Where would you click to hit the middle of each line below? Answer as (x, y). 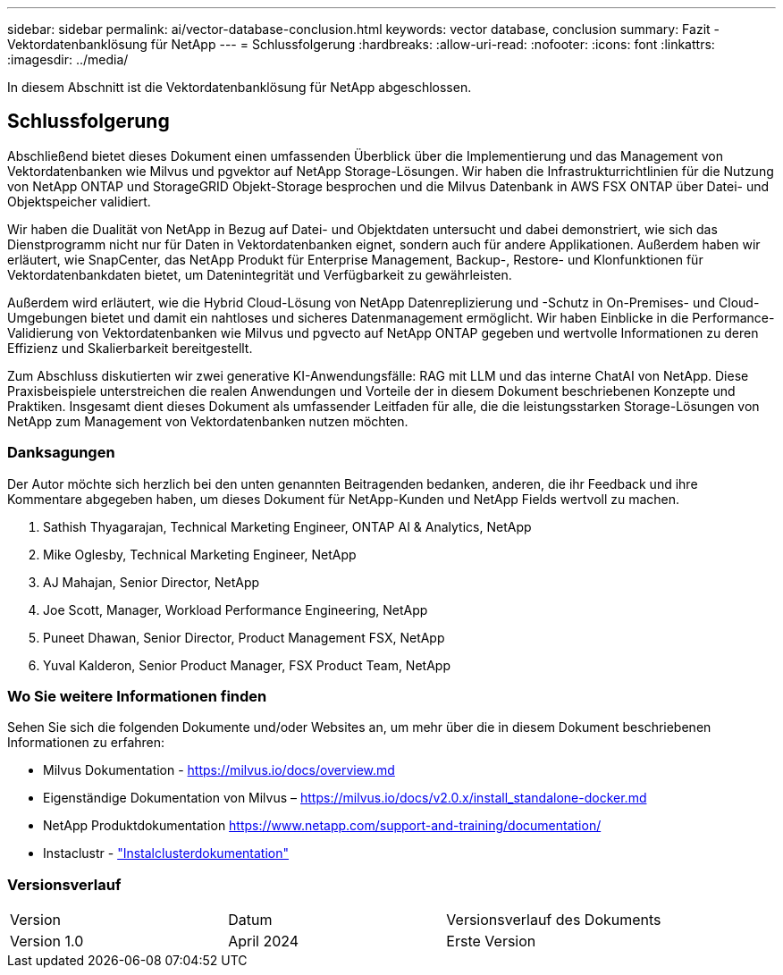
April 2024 (264, 941)
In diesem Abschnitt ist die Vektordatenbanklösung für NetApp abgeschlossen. (240, 87)
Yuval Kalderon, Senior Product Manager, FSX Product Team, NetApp (247, 665)
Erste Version (491, 941)
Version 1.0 (47, 941)
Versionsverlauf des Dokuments (554, 920)
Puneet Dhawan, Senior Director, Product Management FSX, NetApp (244, 637)
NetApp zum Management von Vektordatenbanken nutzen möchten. (208, 421)
